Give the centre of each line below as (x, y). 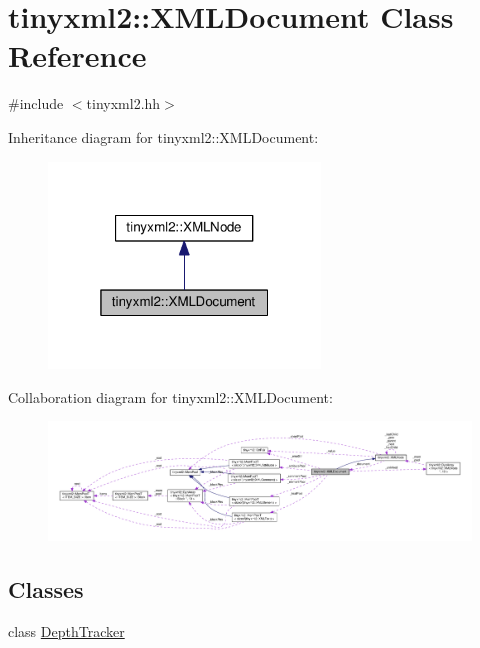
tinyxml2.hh (123, 103)
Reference (77, 55)
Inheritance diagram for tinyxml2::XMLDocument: (163, 136)
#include (36, 103)
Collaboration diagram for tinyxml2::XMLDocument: (170, 396)
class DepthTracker (66, 631)
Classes (46, 589)
